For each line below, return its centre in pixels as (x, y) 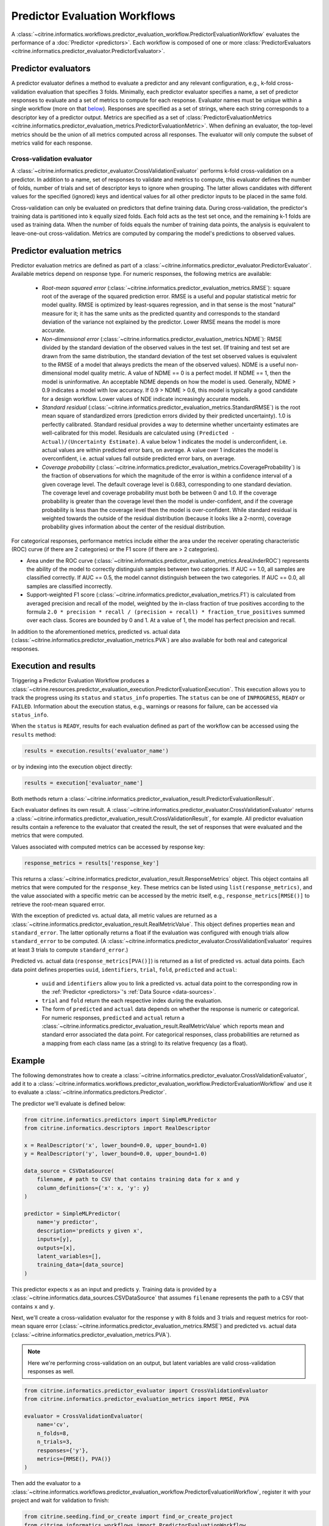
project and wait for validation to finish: (60, 1500)
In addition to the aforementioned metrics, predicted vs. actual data (96, 631)
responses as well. (51, 1371)
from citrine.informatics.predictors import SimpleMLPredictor (121, 1119)
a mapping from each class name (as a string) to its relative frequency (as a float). (145, 1043)
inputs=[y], (55, 1239)
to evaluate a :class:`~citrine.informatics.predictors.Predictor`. (89, 1092)
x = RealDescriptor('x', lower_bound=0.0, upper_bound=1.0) (116, 1145)
